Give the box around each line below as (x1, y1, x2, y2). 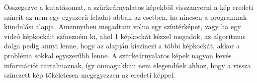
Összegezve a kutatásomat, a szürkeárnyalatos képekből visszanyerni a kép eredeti (4, 2, 254, 12)
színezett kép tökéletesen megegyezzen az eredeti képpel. (4, 70, 175, 80)
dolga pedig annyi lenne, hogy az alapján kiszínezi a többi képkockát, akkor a (4, 41, 240, 51)
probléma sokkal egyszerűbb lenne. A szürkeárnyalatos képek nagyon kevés (4, 50, 232, 60)
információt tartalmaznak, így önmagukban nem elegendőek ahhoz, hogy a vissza (4, 60, 251, 70)
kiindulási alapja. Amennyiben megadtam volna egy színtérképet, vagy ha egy (4, 21, 241, 32)
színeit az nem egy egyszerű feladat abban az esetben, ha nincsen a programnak (4, 11, 247, 22)
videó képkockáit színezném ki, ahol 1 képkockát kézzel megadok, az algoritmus (4, 31, 246, 41)
